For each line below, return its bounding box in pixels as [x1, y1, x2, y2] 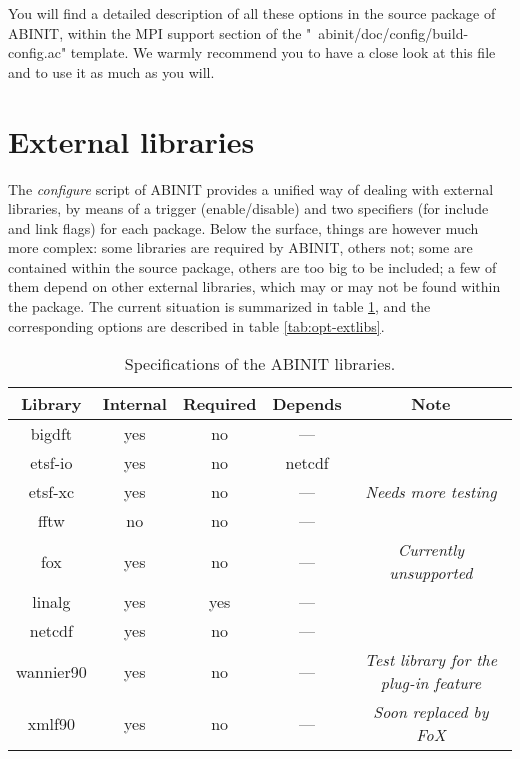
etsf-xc [28, 480, 75, 504]
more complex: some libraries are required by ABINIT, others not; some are [8, 237, 473, 258]
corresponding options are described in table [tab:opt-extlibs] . [8, 315, 385, 336]
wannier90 [16, 659, 87, 683]
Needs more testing [365, 480, 497, 504]
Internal [102, 392, 167, 416]
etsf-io [30, 451, 73, 475]
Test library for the [364, 648, 498, 672]
